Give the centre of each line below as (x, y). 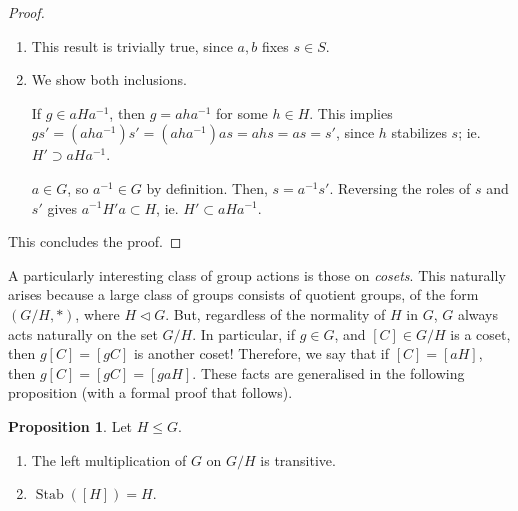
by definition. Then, (207, 187)
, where (97, 313)
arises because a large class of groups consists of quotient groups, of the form (243, 294)
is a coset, (480, 333)
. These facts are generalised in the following (328, 372)
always (478, 313)
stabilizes (419, 132)
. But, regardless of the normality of (275, 313)
